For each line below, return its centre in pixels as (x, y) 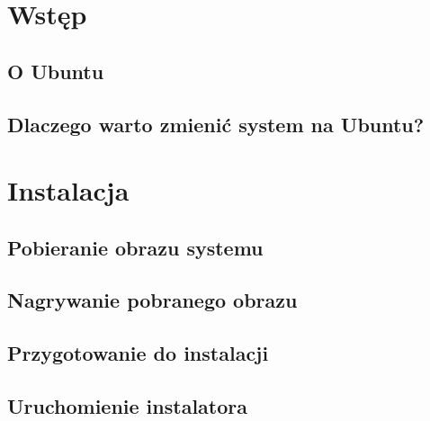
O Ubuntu (56, 71)
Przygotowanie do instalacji (138, 353)
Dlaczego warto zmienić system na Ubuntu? (216, 124)
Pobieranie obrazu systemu (135, 247)
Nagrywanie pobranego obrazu (152, 300)
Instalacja (68, 190)
